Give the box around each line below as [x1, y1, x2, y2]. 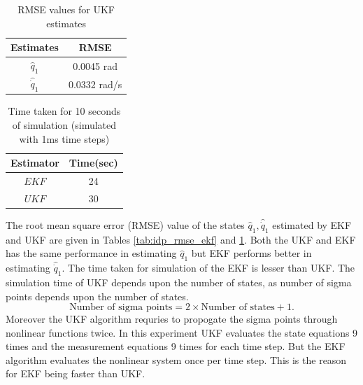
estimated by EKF [272, 217, 352, 232]
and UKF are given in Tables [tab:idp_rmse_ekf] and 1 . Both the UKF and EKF [6, 232, 356, 246]
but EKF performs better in [191, 246, 312, 260]
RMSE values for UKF [17, 2, 115, 16]
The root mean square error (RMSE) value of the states [6, 217, 245, 232]
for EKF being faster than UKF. [6, 366, 145, 381]
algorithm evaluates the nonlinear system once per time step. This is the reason [6, 352, 347, 367]
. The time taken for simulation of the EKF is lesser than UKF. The [62, 260, 355, 275]
